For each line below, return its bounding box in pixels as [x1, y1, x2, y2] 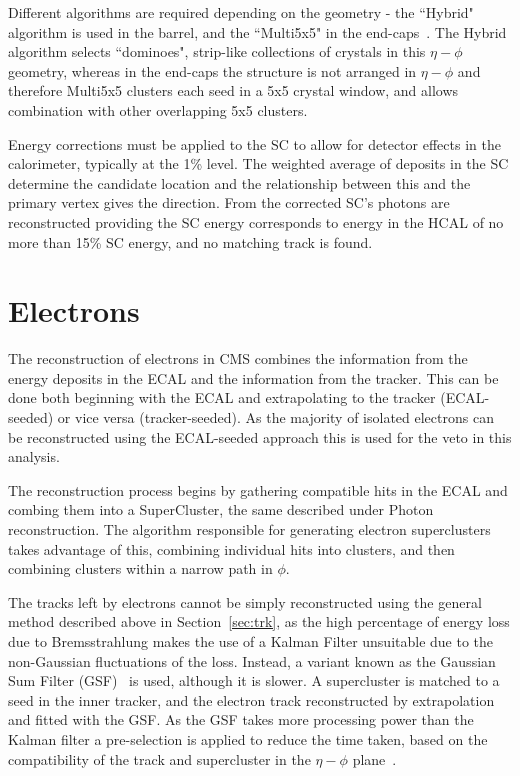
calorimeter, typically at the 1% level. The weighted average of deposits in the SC [8, 153, 509, 174]
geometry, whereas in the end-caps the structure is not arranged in [8, 60, 417, 81]
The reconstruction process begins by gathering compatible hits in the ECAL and [8, 479, 508, 500]
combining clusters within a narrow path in [8, 558, 273, 579]
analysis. [8, 446, 60, 467]
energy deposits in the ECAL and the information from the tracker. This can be [8, 367, 499, 388]
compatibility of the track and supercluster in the [8, 748, 311, 769]
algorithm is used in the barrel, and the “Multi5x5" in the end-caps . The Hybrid [8, 21, 507, 42]
